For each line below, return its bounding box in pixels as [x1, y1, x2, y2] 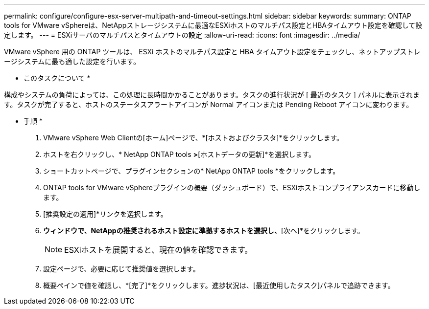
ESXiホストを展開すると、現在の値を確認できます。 [64, 245, 253, 255]
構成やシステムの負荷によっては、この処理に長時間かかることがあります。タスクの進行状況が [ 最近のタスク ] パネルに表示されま [4, 90, 420, 99]
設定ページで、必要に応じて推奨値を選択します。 [43, 265, 200, 273]
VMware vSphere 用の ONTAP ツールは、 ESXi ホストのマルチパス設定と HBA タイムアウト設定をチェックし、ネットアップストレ [4, 47, 421, 56]
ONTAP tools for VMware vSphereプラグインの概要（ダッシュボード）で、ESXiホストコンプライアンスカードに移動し [43, 183, 421, 192]
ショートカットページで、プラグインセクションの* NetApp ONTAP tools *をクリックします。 [43, 167, 340, 175]
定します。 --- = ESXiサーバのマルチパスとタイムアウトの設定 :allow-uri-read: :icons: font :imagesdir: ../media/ [4, 31, 360, 39]
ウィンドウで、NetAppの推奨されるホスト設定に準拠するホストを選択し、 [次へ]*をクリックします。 [43, 226, 364, 235]
